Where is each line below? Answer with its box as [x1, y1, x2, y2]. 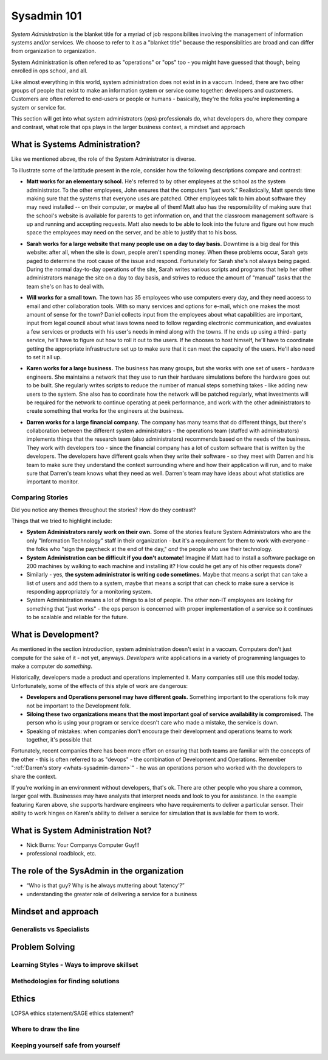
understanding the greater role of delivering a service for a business [26, 890, 197, 897]
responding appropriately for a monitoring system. [26, 588, 152, 595]
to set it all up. [26, 353, 62, 360]
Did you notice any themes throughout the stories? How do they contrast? [11, 506, 196, 513]
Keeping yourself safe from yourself [11, 1041, 121, 1050]
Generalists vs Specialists [11, 925, 90, 933]
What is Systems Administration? [11, 139, 141, 150]
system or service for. [11, 104, 66, 111]
